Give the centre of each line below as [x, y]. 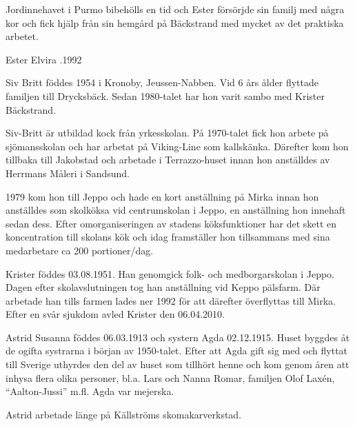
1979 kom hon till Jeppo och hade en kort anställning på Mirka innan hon [162, 196]
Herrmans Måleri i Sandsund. [68, 173]
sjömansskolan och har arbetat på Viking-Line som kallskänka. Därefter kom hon [177, 146]
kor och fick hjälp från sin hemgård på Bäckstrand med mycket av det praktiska [175, 22]
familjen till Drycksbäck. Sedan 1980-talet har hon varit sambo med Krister [165, 95]
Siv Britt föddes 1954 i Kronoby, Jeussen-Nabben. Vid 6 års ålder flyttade [162, 82]
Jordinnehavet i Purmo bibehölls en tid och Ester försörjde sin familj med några [175, 9]
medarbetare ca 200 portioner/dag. [80, 250]
